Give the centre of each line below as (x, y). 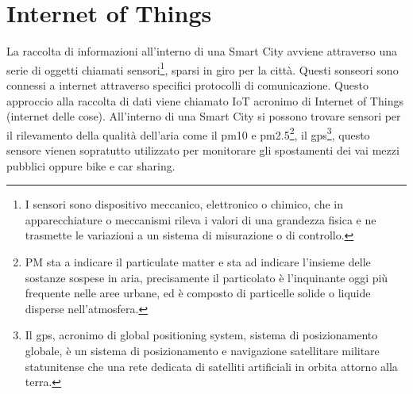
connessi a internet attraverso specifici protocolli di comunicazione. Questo (187, 84)
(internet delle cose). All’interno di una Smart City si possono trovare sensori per (204, 116)
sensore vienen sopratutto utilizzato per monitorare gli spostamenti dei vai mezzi (203, 150)
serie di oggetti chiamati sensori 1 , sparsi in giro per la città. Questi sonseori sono (203, 68)
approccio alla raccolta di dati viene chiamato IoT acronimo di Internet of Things (205, 100)
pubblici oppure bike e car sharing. (91, 165)
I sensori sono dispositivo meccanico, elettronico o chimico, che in (184, 204)
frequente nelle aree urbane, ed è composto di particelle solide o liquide (198, 293)
